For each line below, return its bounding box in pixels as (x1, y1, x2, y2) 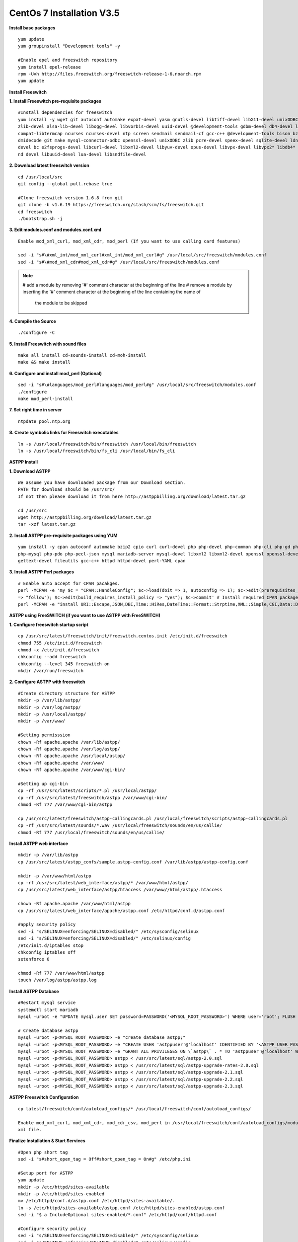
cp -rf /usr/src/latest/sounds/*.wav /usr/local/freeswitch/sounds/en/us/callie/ (18, 823, 223, 828)
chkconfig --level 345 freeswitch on (18, 661, 110, 667)
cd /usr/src (18, 507, 47, 513)
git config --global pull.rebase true (18, 181, 113, 186)
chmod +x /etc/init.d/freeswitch (18, 647, 99, 653)
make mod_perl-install (18, 395, 74, 401)
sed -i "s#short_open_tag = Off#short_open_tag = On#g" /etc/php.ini (18, 1157, 191, 1162)
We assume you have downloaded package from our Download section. (18, 480, 186, 485)
